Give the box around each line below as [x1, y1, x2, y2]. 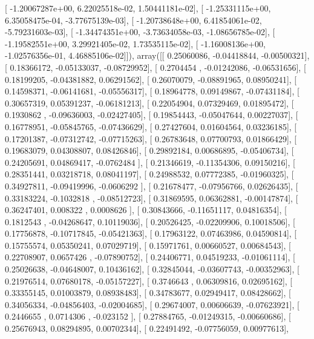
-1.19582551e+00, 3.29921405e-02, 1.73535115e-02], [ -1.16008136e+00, [5, 37, 266, 50]
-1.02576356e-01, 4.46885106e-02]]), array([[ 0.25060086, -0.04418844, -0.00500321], [5, 49, 310, 62]
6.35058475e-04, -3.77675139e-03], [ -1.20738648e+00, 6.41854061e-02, [5, 13, 262, 26]
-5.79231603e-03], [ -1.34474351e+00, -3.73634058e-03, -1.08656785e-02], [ [5, 25, 275, 38]
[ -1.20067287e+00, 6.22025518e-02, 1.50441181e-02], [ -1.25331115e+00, [5, 2, 271, 14]
